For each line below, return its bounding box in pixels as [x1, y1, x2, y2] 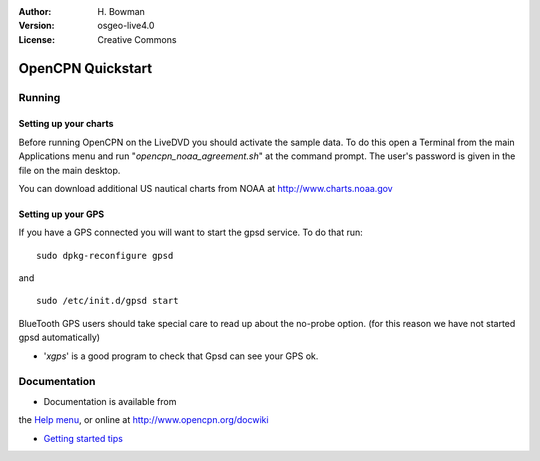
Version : [18, 20, 55, 32]
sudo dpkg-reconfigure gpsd [36, 250, 174, 261]
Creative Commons [97, 33, 177, 45]
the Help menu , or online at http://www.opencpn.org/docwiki [18, 414, 269, 426]
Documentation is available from [43, 395, 177, 407]
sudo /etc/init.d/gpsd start [36, 295, 179, 307]
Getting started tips [43, 432, 124, 444]
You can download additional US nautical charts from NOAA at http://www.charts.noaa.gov [18, 182, 394, 194]
